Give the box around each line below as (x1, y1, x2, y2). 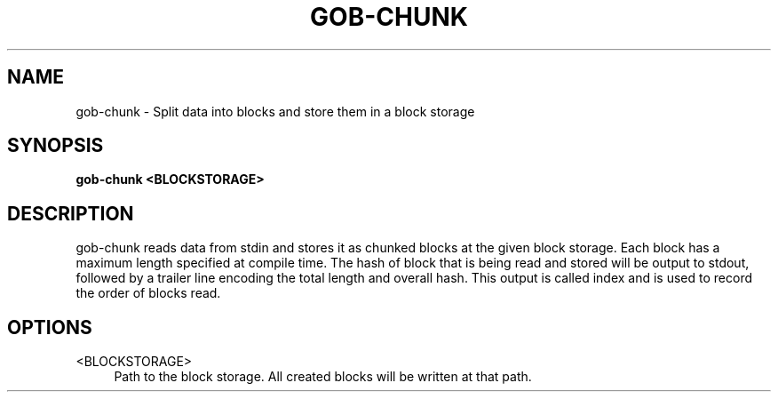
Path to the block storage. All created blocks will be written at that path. (114, 369, 532, 385)
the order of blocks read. (75, 285, 221, 301)
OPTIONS (7, 315, 92, 339)
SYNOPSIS (7, 134, 104, 157)
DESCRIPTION (7, 202, 134, 225)
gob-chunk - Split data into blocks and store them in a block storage (75, 103, 475, 119)
